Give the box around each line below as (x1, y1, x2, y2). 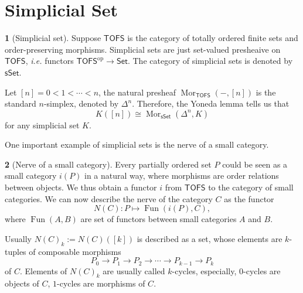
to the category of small (208, 181, 294, 193)
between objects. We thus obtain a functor (5, 181, 157, 193)
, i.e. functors (25, 54, 74, 67)
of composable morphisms (29, 245, 121, 257)
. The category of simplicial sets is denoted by (127, 54, 293, 67)
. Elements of (19, 264, 67, 277)
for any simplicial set (5, 118, 80, 131)
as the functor (224, 192, 274, 205)
